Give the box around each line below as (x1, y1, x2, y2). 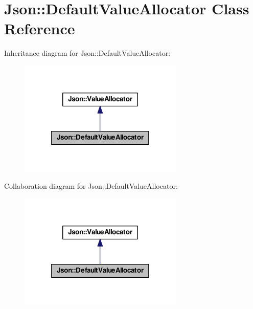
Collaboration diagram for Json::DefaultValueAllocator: (4, 181, 178, 191)
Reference (4, 18, 75, 39)
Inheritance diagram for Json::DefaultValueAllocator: (4, 48, 171, 58)
